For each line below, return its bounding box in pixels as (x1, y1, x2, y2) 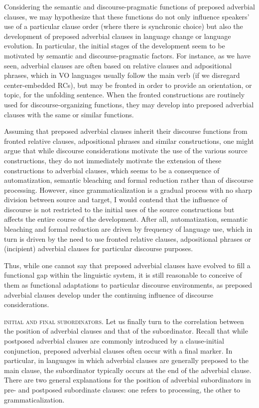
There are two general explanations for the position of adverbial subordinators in (4, 375, 251, 385)
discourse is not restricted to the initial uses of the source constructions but (4, 204, 235, 214)
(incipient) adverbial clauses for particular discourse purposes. (4, 243, 193, 254)
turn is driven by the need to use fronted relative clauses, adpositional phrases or (4, 233, 251, 244)
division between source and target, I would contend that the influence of (4, 194, 228, 205)
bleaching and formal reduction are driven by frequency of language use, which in (4, 224, 253, 234)
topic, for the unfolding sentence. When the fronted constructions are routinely (4, 89, 245, 100)
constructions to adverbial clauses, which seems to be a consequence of (4, 165, 220, 175)
